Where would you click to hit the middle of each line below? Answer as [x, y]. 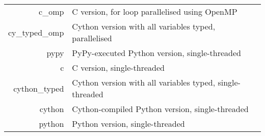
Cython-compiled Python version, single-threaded [160, 109]
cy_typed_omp [36, 32]
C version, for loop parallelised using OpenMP [155, 11]
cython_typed [39, 88]
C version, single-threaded [118, 67]
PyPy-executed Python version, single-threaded [156, 53]
